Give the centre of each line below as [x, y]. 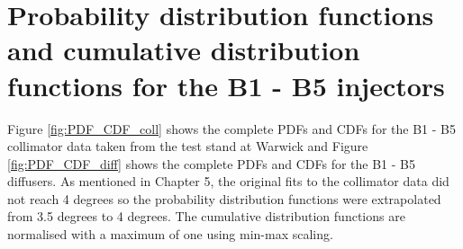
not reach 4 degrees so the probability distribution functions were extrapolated [224, 198]
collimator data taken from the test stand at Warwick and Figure [188, 146]
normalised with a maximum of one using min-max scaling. [170, 234]
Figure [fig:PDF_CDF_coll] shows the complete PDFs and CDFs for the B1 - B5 [231, 128]
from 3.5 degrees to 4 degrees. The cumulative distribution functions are [206, 216]
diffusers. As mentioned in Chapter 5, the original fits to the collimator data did [228, 181]
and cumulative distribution [184, 50]
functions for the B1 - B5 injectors [226, 85]
